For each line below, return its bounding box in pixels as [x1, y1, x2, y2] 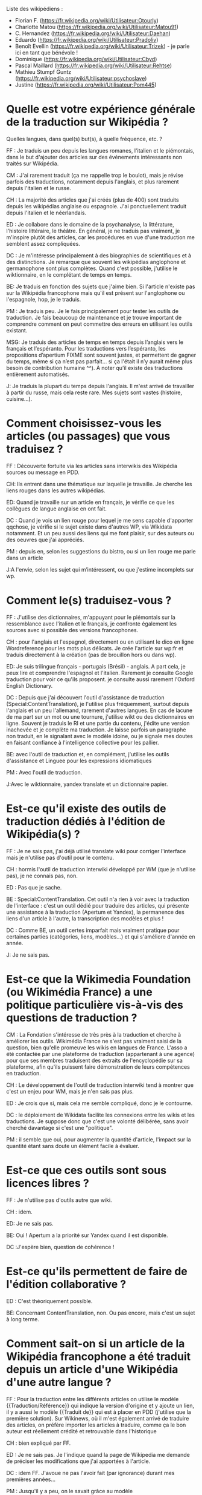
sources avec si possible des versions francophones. [6, 626, 139, 633]
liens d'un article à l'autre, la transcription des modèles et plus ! [6, 914, 164, 922]
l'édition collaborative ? [6, 1277, 127, 1291]
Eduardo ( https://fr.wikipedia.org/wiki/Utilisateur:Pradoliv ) [14, 36, 159, 43]
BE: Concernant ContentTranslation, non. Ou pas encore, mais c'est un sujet [6, 1309, 195, 1316]
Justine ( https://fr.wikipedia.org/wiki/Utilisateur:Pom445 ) [14, 81, 157, 88]
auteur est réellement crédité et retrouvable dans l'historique [6, 1427, 157, 1434]
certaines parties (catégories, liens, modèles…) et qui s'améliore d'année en [6, 932, 195, 940]
